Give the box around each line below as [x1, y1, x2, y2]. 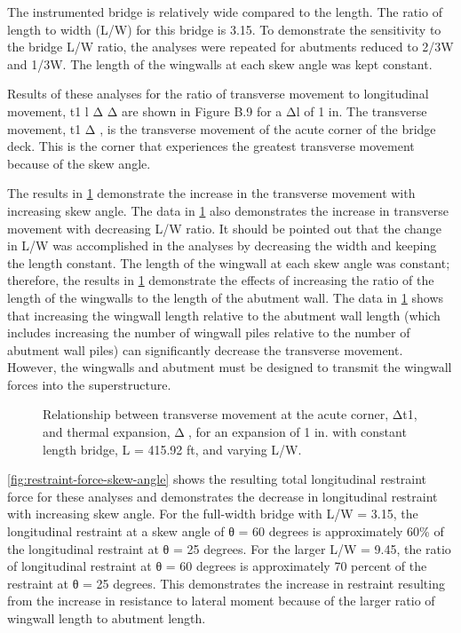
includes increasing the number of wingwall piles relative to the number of [7, 323, 410, 342]
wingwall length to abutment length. [7, 609, 206, 627]
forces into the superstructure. [7, 375, 171, 393]
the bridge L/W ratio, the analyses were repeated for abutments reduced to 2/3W [7, 37, 454, 56]
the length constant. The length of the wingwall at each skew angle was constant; [7, 253, 450, 272]
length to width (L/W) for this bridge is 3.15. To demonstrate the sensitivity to [7, 20, 441, 38]
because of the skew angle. [7, 154, 151, 172]
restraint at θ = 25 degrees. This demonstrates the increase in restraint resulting [7, 574, 445, 592]
